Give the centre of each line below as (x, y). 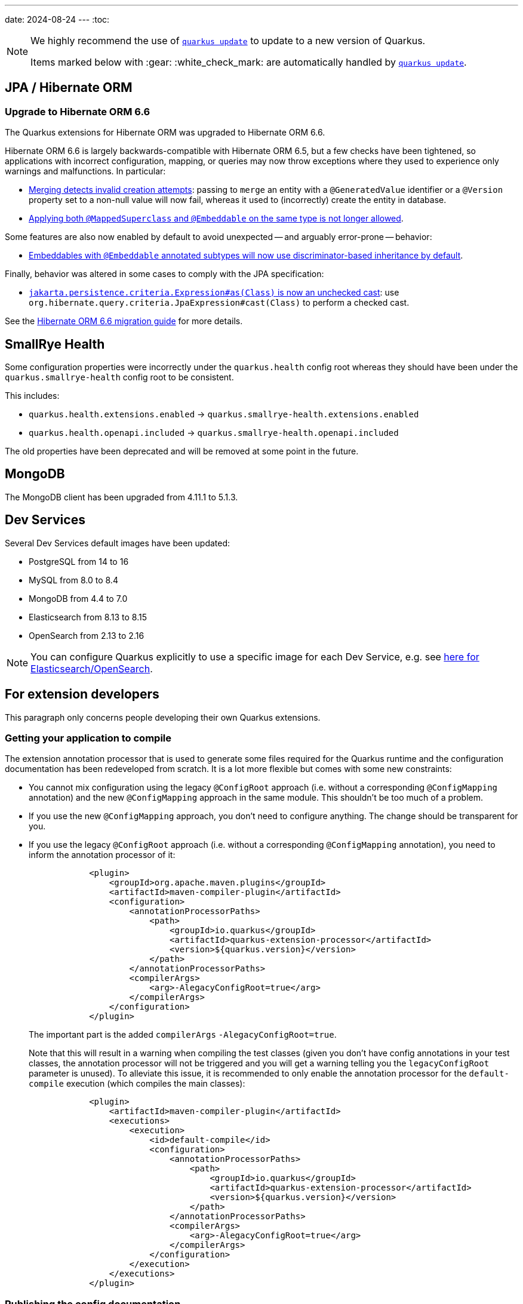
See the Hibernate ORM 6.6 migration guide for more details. (124, 321)
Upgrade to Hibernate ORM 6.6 (78, 111)
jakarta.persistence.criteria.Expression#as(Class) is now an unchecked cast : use (214, 293)
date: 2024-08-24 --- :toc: (57, 19)
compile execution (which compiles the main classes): (137, 1084)
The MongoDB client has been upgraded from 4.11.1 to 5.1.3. (121, 497)
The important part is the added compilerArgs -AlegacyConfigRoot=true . (183, 1035)
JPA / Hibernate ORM (69, 88)
